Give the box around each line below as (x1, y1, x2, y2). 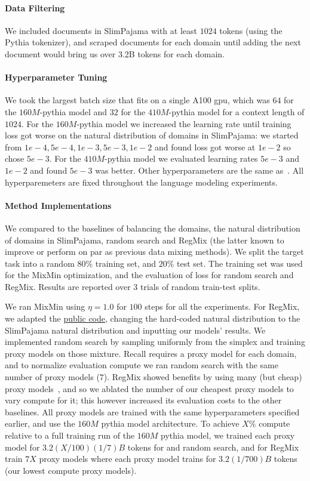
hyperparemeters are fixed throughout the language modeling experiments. (5, 175, 278, 188)
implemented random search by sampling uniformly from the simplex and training (5, 335, 305, 348)
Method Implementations (5, 199, 112, 211)
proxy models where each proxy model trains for (39, 452, 216, 465)
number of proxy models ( (5, 371, 100, 383)
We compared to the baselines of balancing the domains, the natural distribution (5, 221, 300, 234)
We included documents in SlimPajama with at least (5, 24, 197, 36)
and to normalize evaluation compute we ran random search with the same (5, 359, 278, 371)
